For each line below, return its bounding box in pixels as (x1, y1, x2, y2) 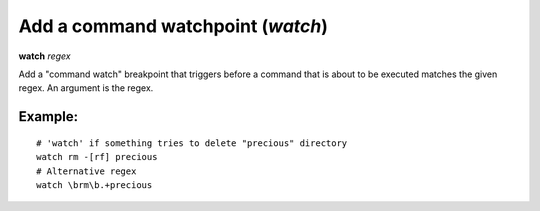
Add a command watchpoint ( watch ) (18, 15, 329, 37)
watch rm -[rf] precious (36, 151, 158, 163)
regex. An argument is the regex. (18, 82, 154, 94)
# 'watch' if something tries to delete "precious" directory (36, 137, 348, 149)
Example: (18, 108, 79, 125)
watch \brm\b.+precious (36, 179, 153, 190)
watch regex (18, 50, 71, 62)
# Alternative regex (36, 165, 137, 177)
